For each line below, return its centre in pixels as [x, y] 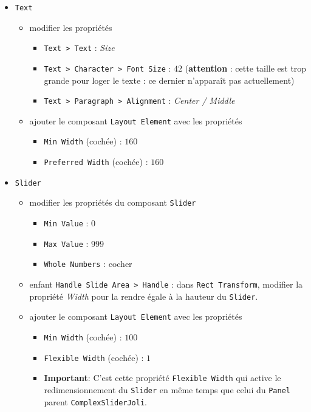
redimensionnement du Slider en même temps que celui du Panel [167, 390]
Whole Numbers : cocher [88, 264]
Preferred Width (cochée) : [96, 162]
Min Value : [66, 223]
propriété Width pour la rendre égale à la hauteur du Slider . [144, 296]
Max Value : [66, 243]
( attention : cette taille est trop [246, 68]
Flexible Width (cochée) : [94, 357]
